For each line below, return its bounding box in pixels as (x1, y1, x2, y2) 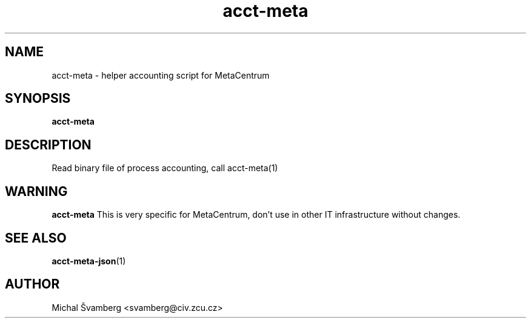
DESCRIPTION (5, 137, 92, 152)
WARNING (5, 183, 68, 199)
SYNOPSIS (5, 91, 71, 106)
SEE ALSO (5, 230, 67, 246)
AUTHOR (5, 276, 60, 292)
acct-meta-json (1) (52, 255, 126, 266)
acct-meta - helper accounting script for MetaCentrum (52, 70, 270, 80)
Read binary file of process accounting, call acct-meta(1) (52, 163, 278, 174)
